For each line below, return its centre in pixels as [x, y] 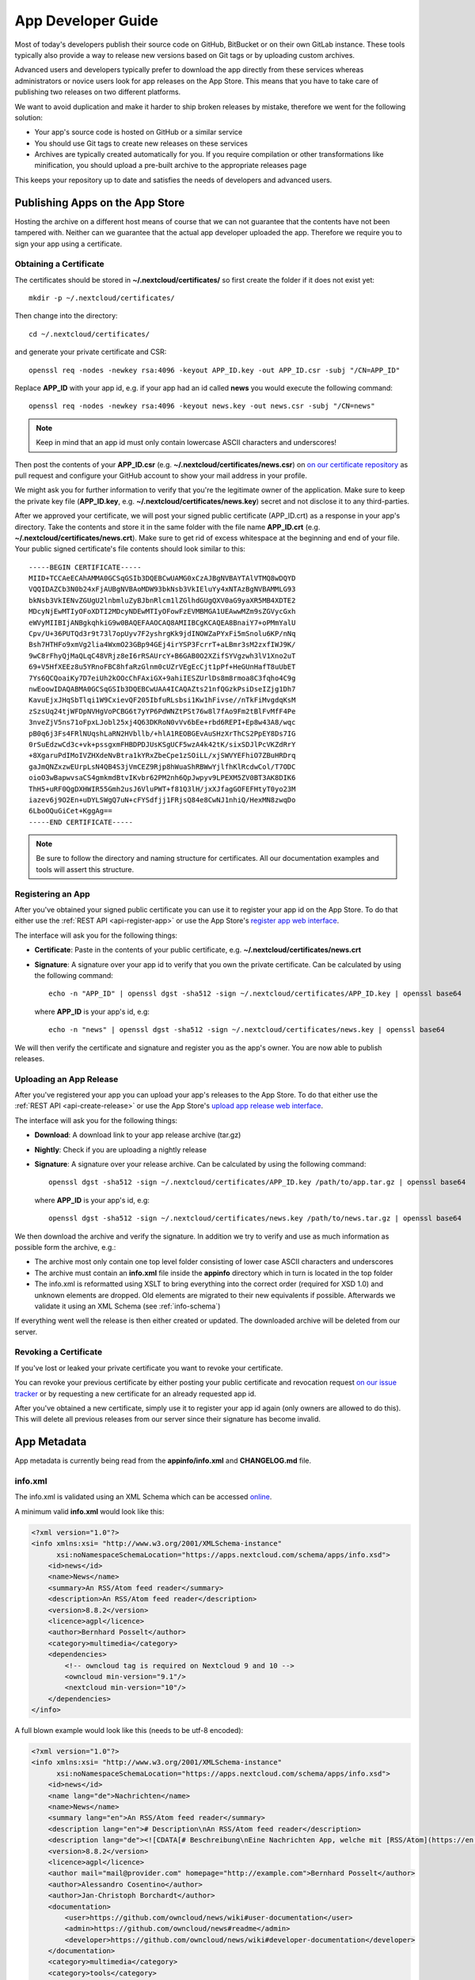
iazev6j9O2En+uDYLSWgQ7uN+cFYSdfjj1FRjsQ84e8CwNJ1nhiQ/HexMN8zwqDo [162, 800]
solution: [29, 117]
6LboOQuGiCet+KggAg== [70, 811]
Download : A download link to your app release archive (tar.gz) [138, 1135]
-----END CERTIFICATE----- [81, 822]
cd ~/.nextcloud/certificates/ [89, 334]
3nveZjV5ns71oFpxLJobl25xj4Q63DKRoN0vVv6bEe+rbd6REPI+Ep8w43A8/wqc [162, 722]
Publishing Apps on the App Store [100, 202]
